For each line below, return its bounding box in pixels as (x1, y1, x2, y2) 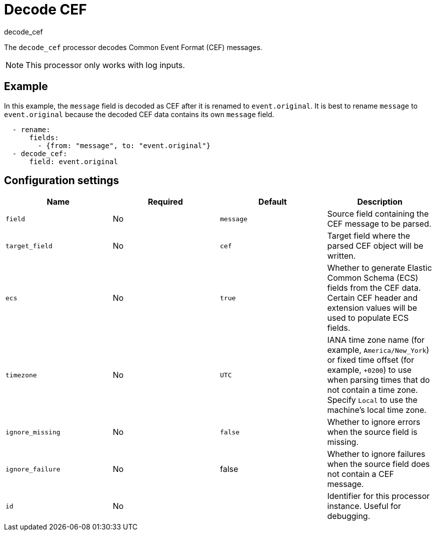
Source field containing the (327, 209, 429, 219)
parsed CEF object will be (327, 241, 423, 251)
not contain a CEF (327, 469, 394, 479)
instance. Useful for (327, 501, 401, 511)
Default (258, 197, 287, 207)
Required (147, 197, 183, 207)
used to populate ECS (327, 313, 409, 323)
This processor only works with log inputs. (25, 60, 185, 70)
